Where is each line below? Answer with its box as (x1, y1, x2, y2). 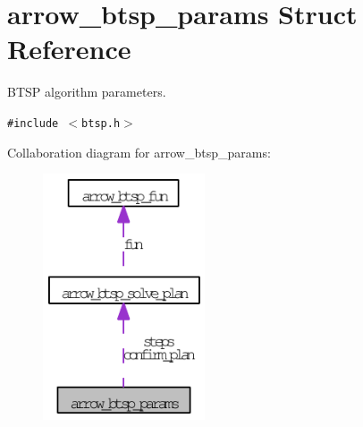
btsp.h (81, 116, 121, 130)
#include (7, 116, 59, 130)
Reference (7, 30, 131, 67)
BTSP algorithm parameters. (7, 82, 166, 101)
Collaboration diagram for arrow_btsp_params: (7, 142, 271, 161)
